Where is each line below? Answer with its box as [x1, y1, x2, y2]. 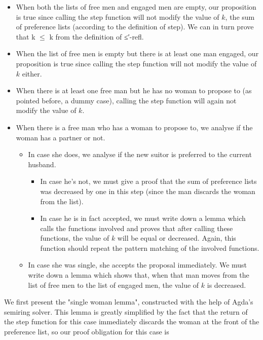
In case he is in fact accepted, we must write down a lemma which [40, 213, 246, 223]
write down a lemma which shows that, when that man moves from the [28, 270, 249, 280]
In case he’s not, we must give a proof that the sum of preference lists [40, 176, 257, 186]
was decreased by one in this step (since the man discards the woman [40, 185, 255, 196]
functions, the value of [40, 233, 109, 243]
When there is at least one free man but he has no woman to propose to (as [16, 85, 252, 96]
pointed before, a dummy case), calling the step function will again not [16, 95, 237, 105]
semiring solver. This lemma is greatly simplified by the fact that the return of [4, 306, 248, 317]
